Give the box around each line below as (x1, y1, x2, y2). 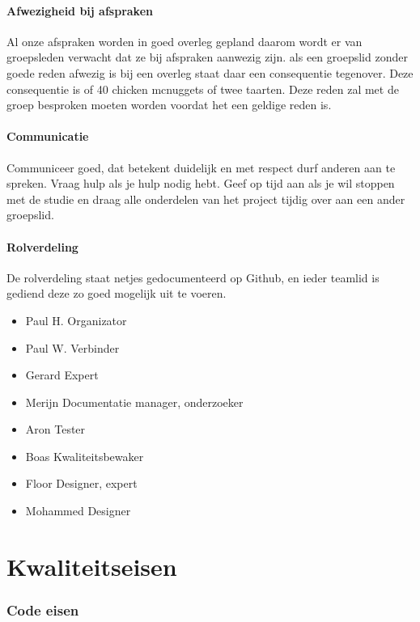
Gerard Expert (25, 366, 99, 383)
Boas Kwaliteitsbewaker (25, 447, 144, 464)
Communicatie (6, 128, 89, 145)
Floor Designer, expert (25, 475, 138, 492)
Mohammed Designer (25, 502, 131, 519)
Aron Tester (25, 421, 86, 438)
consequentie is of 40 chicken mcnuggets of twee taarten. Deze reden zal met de (6, 80, 399, 97)
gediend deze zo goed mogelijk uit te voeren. (6, 285, 227, 302)
